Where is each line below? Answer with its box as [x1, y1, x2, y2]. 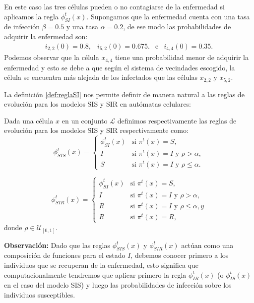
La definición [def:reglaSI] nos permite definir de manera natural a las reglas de [4, 89, 245, 99]
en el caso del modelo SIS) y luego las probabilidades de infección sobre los [4, 280, 232, 290]
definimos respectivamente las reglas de [117, 115, 237, 125]
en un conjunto [62, 115, 108, 125]
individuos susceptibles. [4, 290, 75, 300]
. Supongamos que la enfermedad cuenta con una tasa [86, 11, 250, 21]
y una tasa [66, 21, 99, 32]
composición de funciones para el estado [4, 250, 126, 260]
